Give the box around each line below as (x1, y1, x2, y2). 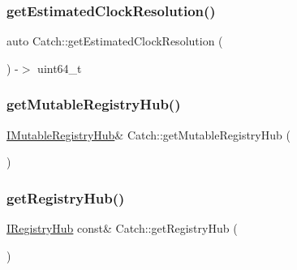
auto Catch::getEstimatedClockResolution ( (6, 32, 223, 49)
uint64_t (37, 59, 82, 76)
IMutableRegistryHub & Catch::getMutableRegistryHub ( (6, 126, 291, 143)
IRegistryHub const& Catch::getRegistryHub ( (6, 220, 238, 237)
